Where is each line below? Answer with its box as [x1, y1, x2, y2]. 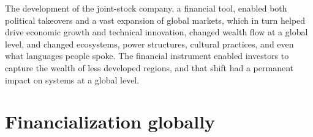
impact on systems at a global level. [5, 73, 140, 86]
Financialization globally [5, 109, 216, 134]
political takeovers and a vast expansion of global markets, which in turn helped [5, 13, 306, 26]
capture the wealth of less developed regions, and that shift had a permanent [5, 61, 293, 74]
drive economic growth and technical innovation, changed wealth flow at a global [5, 26, 308, 38]
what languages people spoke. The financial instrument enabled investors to [5, 49, 289, 62]
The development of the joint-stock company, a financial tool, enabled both [5, 2, 287, 14]
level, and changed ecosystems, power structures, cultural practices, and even [5, 37, 294, 50]
